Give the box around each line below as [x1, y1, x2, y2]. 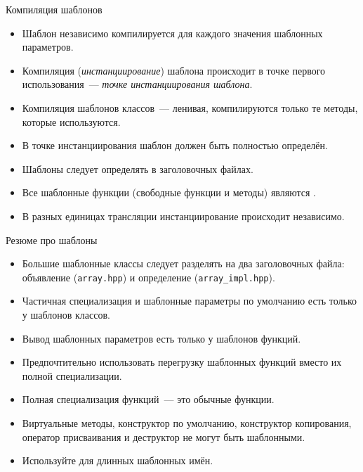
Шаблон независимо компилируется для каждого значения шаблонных [22, 25, 323, 40]
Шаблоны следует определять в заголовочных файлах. [22, 161, 253, 176]
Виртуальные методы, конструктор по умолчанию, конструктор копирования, [22, 415, 352, 430]
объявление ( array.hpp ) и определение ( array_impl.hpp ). [22, 269, 275, 284]
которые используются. [22, 114, 121, 129]
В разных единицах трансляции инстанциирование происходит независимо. [22, 208, 345, 223]
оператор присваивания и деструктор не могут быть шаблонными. [22, 429, 305, 444]
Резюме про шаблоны [6, 232, 98, 247]
